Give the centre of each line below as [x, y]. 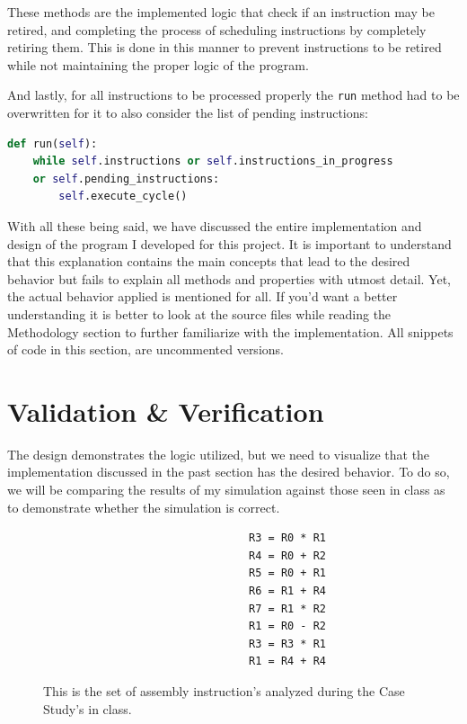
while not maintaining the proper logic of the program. [158, 64]
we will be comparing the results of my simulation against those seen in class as [226, 490]
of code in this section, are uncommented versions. [145, 349]
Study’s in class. [88, 708]
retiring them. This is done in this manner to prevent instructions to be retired [225, 47]
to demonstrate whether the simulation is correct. [144, 507]
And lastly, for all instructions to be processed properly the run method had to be [233, 95]
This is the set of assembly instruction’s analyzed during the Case [224, 691]
